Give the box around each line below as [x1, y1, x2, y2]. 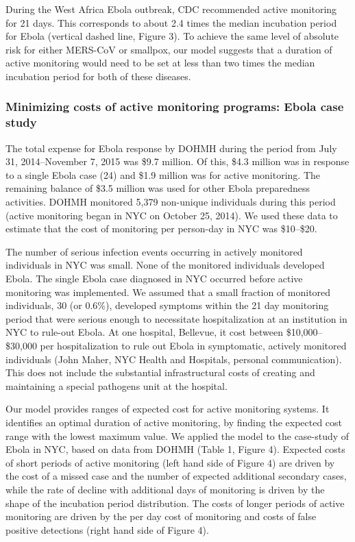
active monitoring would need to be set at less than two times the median [5, 56, 315, 70]
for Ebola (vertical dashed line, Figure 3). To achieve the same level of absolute [5, 29, 339, 43]
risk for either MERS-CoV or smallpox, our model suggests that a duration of [5, 42, 332, 56]
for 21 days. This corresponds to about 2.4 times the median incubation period [5, 15, 337, 29]
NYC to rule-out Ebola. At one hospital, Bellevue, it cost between [5, 325, 284, 339]
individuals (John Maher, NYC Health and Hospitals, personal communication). [5, 352, 342, 366]
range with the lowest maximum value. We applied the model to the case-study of [5, 428, 350, 443]
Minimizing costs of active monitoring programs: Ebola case [5, 98, 344, 115]
